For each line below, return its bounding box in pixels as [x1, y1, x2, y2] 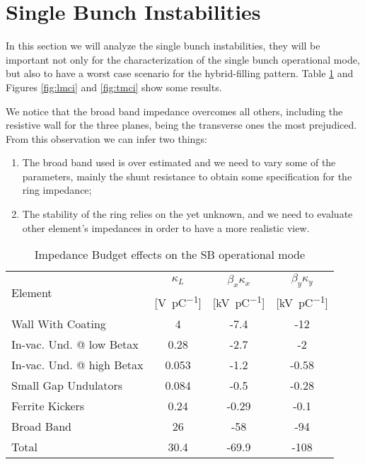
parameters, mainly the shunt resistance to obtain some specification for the [22, 168, 352, 183]
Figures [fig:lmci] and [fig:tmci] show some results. [6, 79, 222, 94]
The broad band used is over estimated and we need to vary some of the [22, 155, 336, 170]
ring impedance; [22, 182, 92, 197]
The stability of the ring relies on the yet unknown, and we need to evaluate [22, 207, 353, 221]
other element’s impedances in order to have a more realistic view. [22, 220, 310, 235]
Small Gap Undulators [11, 376, 123, 393]
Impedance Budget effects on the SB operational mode [34, 246, 306, 263]
